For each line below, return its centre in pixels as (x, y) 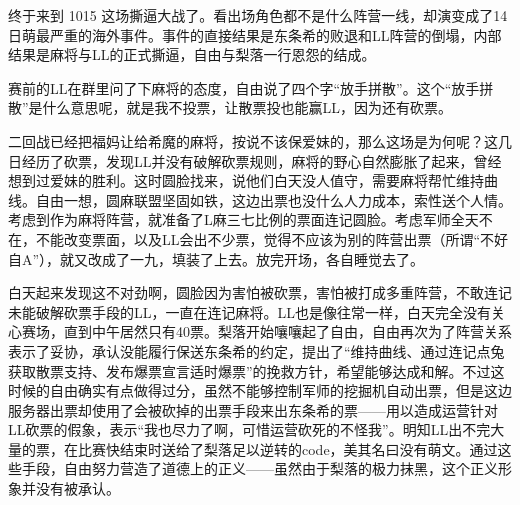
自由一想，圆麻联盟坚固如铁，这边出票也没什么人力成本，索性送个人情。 (273, 199)
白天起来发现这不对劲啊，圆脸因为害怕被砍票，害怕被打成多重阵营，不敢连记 (260, 292)
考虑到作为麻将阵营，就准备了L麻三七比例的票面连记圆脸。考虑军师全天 (243, 219)
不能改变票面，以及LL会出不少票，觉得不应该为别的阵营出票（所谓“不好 (272, 238)
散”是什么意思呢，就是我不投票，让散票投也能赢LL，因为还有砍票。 (230, 107)
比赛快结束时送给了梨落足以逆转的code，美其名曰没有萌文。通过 (287, 448)
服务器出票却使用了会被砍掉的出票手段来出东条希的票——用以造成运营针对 (253, 409)
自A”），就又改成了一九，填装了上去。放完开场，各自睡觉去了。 (216, 258)
